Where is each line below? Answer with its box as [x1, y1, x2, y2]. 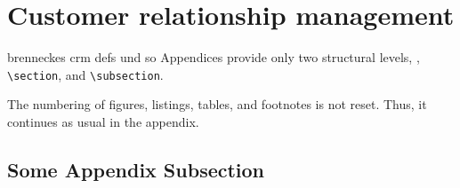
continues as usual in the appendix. [7, 112, 199, 130]
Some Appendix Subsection [7, 155, 265, 183]
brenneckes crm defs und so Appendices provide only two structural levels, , [7, 48, 420, 67]
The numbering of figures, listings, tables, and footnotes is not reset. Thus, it [7, 95, 427, 114]
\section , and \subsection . [7, 65, 164, 83]
